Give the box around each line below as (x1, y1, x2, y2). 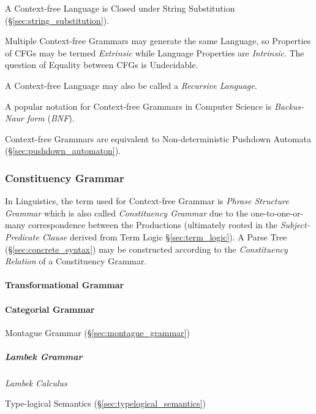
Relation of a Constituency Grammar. (5, 255, 147, 267)
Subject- (280, 218, 310, 231)
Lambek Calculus (5, 376, 67, 389)
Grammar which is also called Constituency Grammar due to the (5, 206, 248, 219)
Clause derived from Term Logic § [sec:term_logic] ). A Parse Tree (42, 230, 287, 243)
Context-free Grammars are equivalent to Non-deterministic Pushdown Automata (5, 132, 312, 145)
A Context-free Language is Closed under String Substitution (5, 2, 235, 14)
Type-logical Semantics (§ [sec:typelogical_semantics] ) (5, 397, 206, 410)
